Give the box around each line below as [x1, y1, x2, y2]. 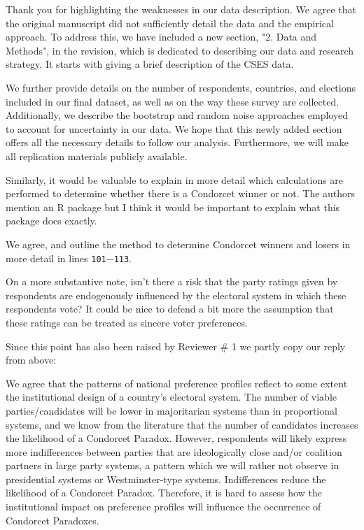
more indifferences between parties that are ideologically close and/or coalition [6, 444, 342, 459]
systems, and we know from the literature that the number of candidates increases [6, 417, 358, 431]
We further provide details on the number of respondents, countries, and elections [6, 80, 356, 94]
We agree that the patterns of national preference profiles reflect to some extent [6, 375, 348, 390]
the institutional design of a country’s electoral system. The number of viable [6, 389, 337, 404]
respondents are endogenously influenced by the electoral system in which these [6, 287, 346, 302]
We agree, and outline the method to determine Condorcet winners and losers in [6, 236, 351, 251]
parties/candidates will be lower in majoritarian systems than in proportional [6, 403, 337, 417]
